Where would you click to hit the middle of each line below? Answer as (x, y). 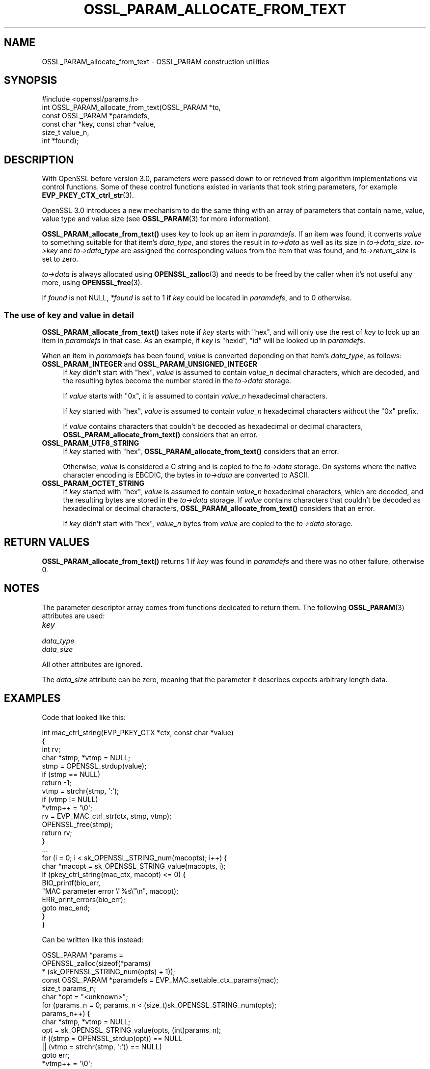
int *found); (60, 141)
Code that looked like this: (84, 717)
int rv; (51, 749)
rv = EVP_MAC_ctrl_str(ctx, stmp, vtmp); (107, 816)
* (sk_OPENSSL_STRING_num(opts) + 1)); (108, 971)
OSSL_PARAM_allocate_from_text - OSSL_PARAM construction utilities (156, 61)
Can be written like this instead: (93, 939)
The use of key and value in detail (69, 315)
